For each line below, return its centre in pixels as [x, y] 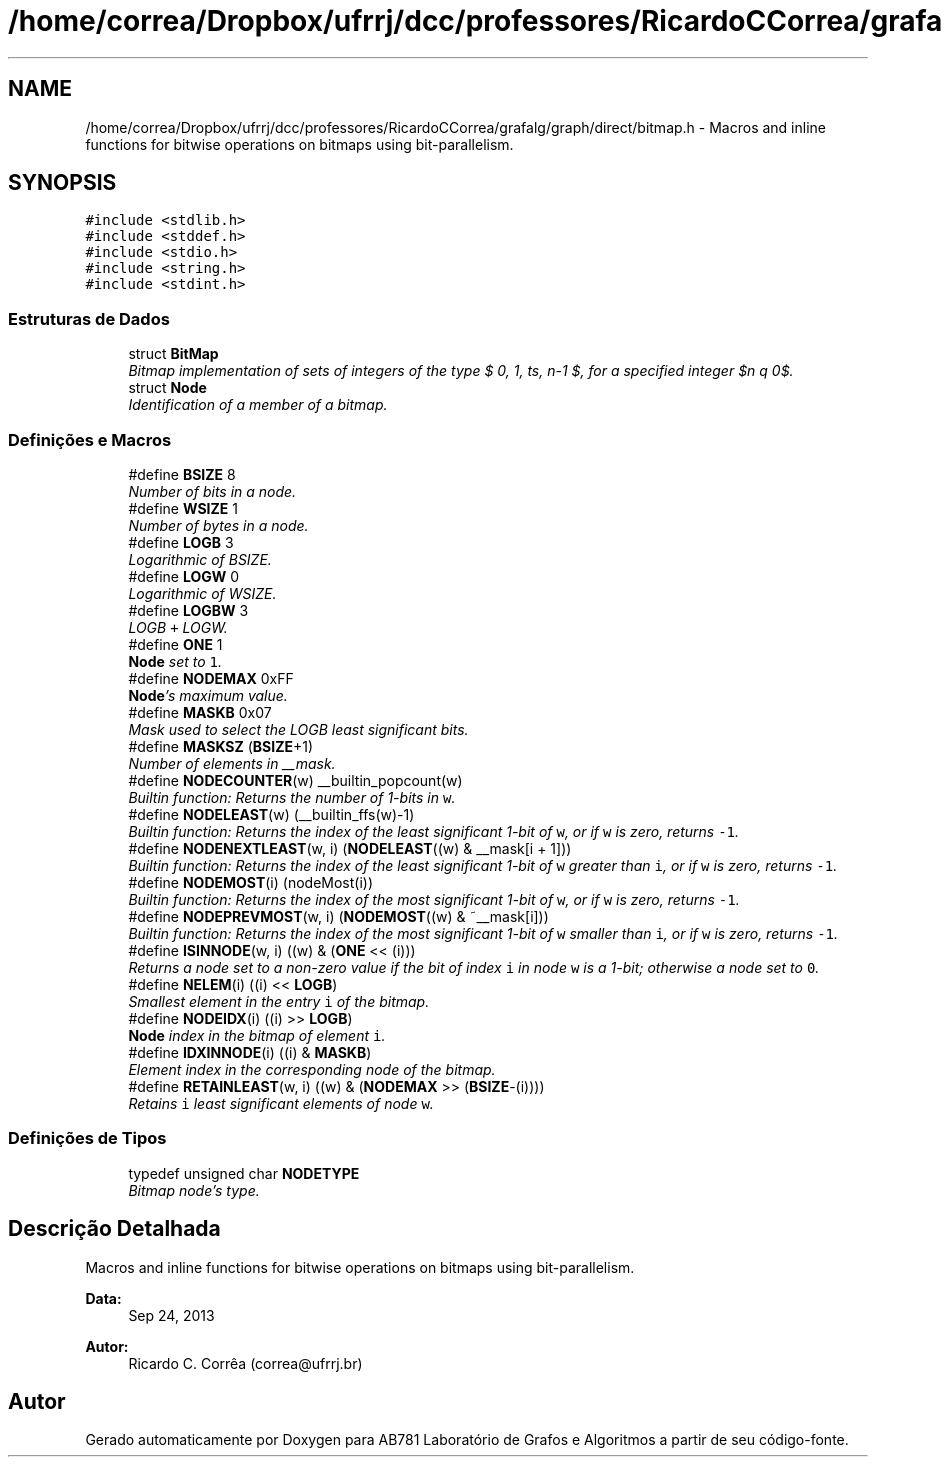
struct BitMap [173, 354]
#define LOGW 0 [184, 576]
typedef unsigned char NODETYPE [244, 1173]
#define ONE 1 [175, 644]
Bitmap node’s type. [194, 1190]
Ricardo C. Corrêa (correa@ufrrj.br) [245, 1363]
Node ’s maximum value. [208, 695]
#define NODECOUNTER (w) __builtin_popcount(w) [295, 780]
